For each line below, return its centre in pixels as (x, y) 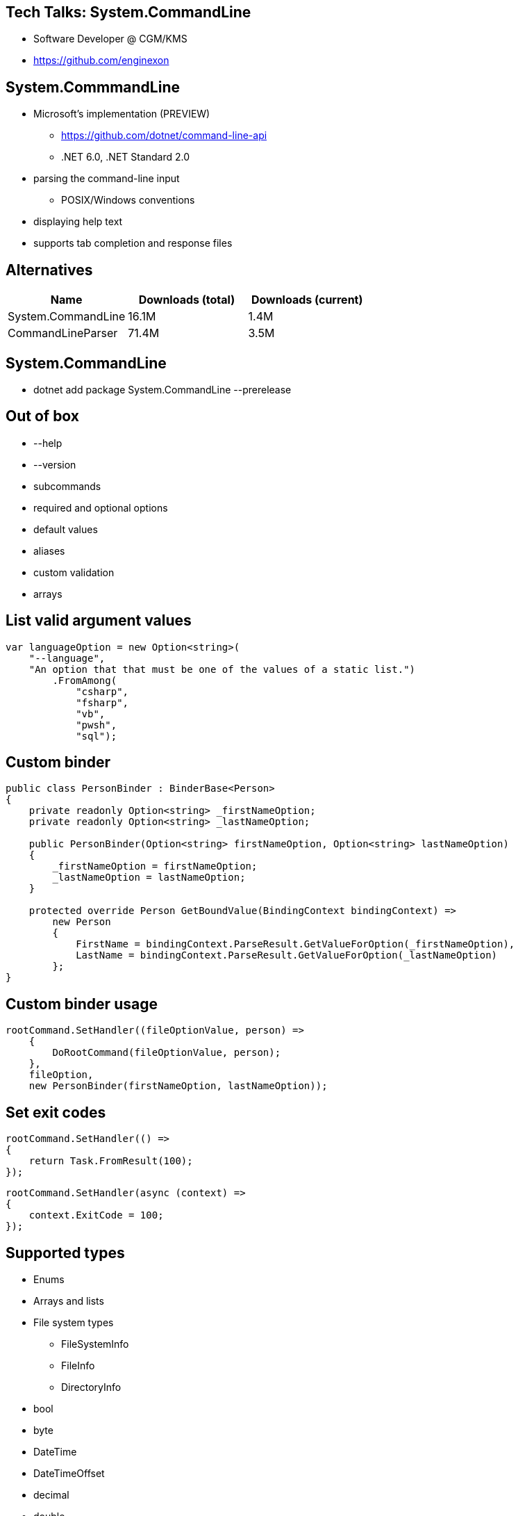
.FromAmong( (85, 680)
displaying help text (78, 222)
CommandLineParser (63, 333)
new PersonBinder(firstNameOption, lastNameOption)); (178, 1086)
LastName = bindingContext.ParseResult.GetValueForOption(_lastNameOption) (287, 955)
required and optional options (101, 507)
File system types (74, 1323)
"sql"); (97, 736)
